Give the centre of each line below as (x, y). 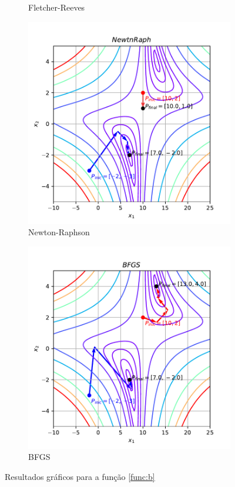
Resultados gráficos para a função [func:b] (80, 476)
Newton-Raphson (59, 232)
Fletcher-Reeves (57, 7)
